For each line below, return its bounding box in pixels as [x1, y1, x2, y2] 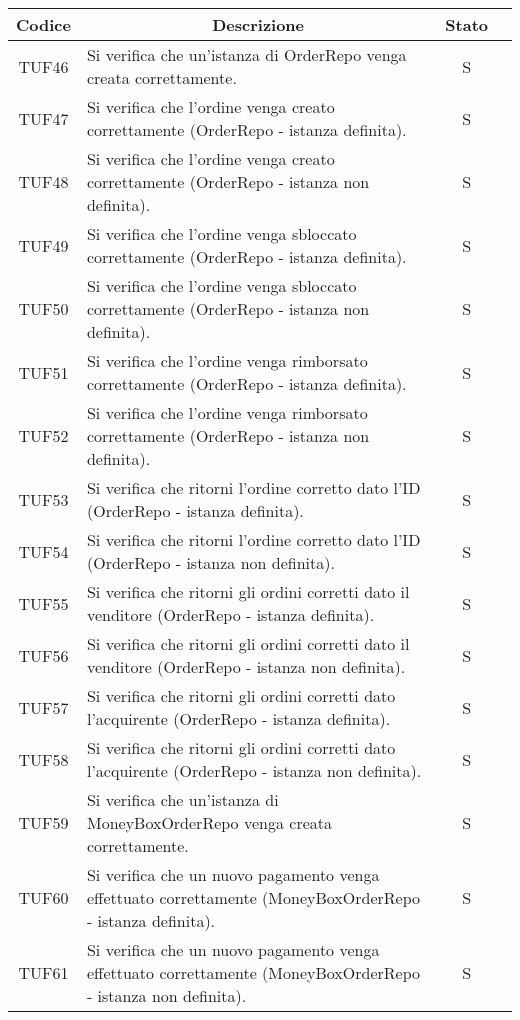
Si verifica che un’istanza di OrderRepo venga [86, 43, 407, 66]
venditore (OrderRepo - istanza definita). [86, 603, 375, 626]
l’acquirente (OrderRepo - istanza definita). [86, 707, 391, 730]
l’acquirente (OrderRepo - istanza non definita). [86, 759, 422, 782]
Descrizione [212, 13, 305, 36]
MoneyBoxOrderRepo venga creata [86, 811, 332, 834]
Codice [16, 13, 71, 36]
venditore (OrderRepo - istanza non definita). [86, 655, 406, 678]
